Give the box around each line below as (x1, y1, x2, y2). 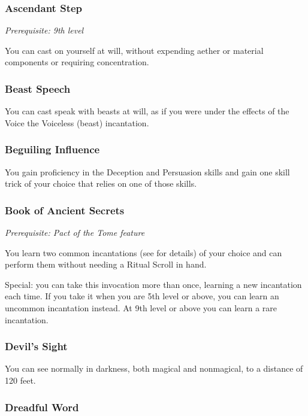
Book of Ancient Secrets (5, 202, 125, 217)
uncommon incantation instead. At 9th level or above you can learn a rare (5, 302, 277, 314)
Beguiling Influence (5, 142, 100, 157)
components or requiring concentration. (5, 56, 149, 68)
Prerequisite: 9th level (5, 24, 84, 37)
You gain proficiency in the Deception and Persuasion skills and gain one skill (5, 165, 290, 178)
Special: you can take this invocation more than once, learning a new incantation (5, 278, 302, 290)
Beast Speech (5, 81, 71, 96)
